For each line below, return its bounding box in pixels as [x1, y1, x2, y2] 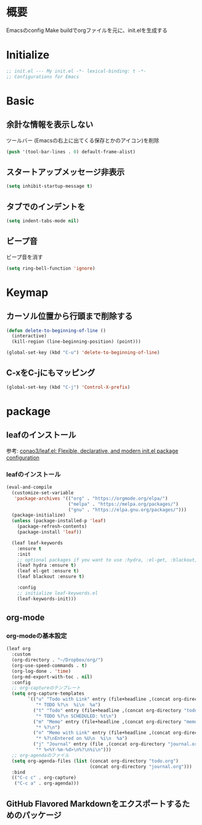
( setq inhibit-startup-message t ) [6, 183, 93, 190]
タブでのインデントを [6, 202, 85, 212]
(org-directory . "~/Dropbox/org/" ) [11, 657, 103, 663]
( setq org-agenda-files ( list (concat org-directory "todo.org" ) [11, 758, 179, 764]
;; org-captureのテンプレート [11, 685, 81, 691]
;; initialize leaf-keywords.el [17, 590, 98, 596]
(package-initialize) [11, 512, 66, 518]
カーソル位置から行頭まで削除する [6, 311, 133, 322]
